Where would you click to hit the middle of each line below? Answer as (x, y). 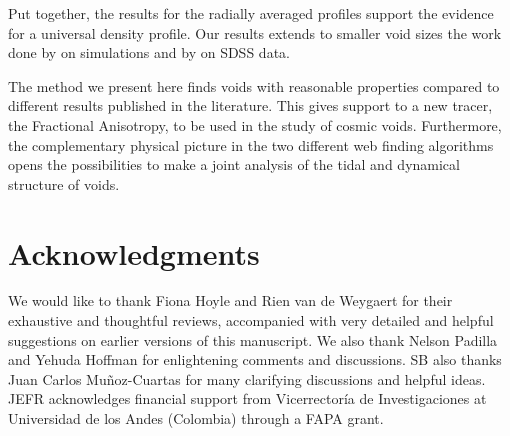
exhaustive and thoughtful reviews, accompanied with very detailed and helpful (251, 320)
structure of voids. (64, 183)
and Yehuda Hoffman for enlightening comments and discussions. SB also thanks (255, 359)
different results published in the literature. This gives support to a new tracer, (250, 105)
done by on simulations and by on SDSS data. (149, 52)
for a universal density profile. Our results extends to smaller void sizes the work (255, 32)
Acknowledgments (134, 252)
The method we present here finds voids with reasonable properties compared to (254, 85)
